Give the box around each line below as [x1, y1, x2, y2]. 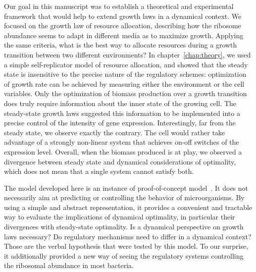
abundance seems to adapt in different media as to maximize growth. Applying [4, 30, 244, 40]
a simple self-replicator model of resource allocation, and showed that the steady [4, 59, 248, 69]
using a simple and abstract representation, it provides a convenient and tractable [4, 202, 253, 212]
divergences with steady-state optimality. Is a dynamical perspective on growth [4, 221, 244, 232]
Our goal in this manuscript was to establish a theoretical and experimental [4, 1, 234, 11]
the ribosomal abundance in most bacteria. [4, 260, 134, 271]
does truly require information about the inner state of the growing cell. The [4, 98, 237, 108]
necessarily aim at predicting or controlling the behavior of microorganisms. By [4, 192, 245, 203]
